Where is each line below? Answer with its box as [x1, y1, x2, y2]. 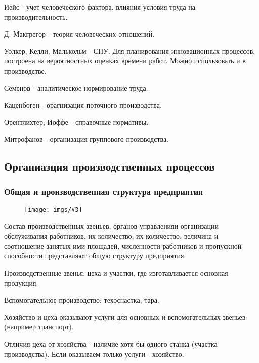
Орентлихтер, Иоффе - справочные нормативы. [4, 116, 149, 127]
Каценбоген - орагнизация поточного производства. [4, 100, 162, 110]
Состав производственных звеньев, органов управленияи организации [4, 220, 219, 231]
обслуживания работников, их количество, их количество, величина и [4, 230, 219, 241]
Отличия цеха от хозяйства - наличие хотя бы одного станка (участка [4, 338, 218, 349]
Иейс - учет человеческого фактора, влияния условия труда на [4, 2, 196, 12]
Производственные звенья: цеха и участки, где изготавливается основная [4, 267, 228, 278]
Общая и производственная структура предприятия [4, 185, 203, 197]
